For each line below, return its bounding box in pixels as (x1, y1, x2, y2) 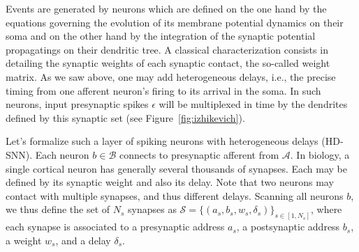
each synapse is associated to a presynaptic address (6, 219, 225, 234)
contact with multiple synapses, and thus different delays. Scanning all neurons (6, 188, 344, 203)
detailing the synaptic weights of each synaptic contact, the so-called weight (6, 56, 330, 70)
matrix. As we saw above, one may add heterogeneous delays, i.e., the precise (6, 69, 336, 84)
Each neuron (35, 147, 89, 162)
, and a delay (55, 233, 111, 247)
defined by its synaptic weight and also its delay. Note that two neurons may (6, 175, 334, 189)
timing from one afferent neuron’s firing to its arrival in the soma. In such (6, 83, 321, 97)
